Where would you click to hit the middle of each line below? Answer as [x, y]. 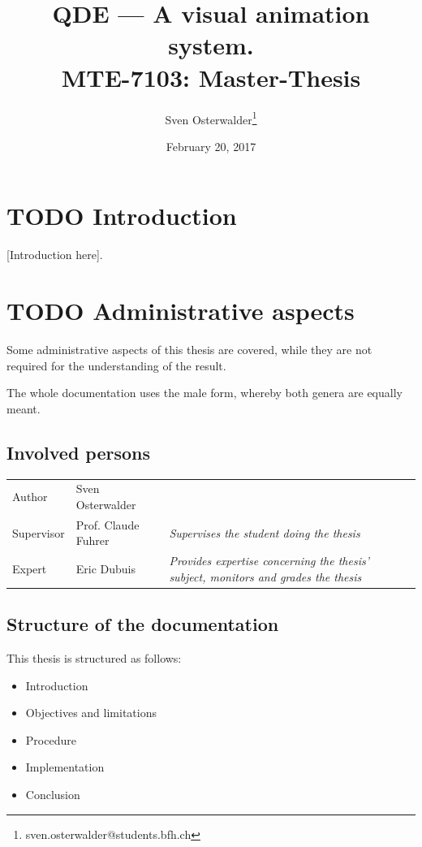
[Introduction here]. [55, 255]
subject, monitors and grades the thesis [265, 576]
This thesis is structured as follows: [94, 658]
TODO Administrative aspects [181, 311]
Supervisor [39, 532]
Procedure [51, 739]
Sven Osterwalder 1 [211, 118]
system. [211, 45]
